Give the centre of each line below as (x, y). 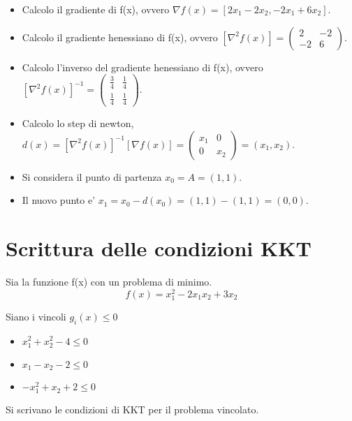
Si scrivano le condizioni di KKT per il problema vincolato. (132, 409)
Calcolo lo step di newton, (78, 123)
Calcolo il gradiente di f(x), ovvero (96, 9)
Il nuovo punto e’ (59, 200)
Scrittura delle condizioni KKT (159, 248)
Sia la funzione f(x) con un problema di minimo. (109, 281)
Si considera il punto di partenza (92, 176)
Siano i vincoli (36, 316)
